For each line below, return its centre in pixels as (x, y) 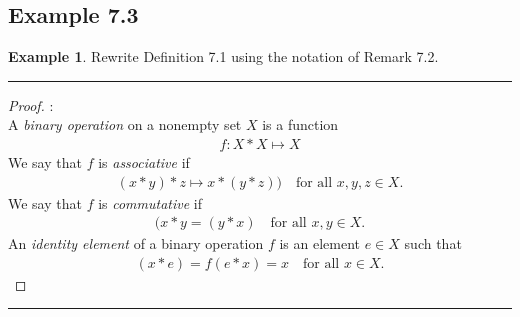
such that (433, 243)
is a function (300, 124)
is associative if (144, 162)
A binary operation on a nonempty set (125, 124)
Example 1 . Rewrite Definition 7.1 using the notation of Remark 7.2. (223, 56)
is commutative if (150, 202)
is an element (320, 243)
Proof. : (31, 104)
